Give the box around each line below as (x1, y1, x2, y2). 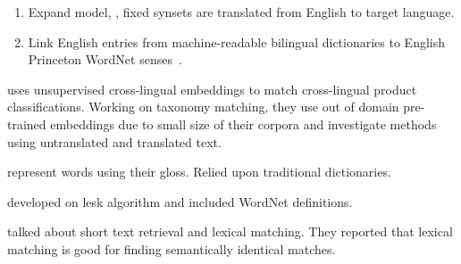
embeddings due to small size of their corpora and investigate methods (50, 114, 437, 133)
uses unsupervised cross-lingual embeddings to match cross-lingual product (7, 79, 417, 98)
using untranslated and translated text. (7, 132, 222, 151)
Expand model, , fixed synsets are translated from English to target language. (28, 3, 455, 21)
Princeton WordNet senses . (28, 50, 182, 69)
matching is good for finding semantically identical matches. (7, 239, 336, 258)
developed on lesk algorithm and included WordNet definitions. (7, 192, 353, 210)
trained (7, 114, 46, 133)
